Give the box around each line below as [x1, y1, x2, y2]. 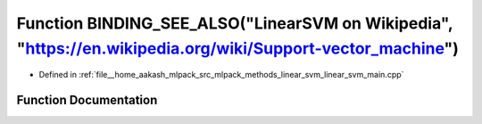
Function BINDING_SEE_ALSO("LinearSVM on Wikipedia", [16, 13, 453, 33]
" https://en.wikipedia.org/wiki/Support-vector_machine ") [16, 38, 460, 58]
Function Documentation [16, 93, 158, 108]
